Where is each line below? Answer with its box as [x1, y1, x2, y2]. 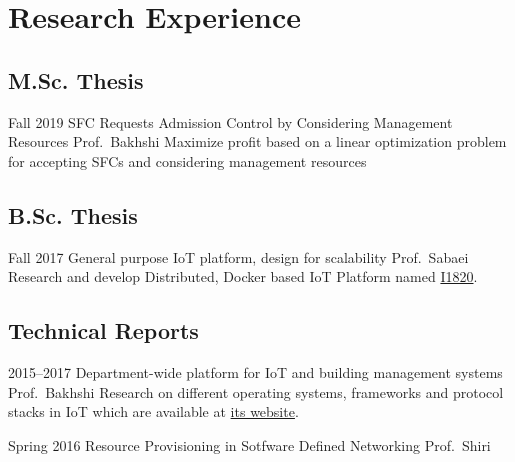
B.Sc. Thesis [8, 199, 138, 230]
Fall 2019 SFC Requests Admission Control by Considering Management [8, 111, 453, 132]
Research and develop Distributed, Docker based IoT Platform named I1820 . [8, 266, 478, 287]
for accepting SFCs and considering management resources [8, 150, 367, 171]
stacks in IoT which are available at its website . [8, 401, 299, 422]
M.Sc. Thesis [8, 64, 144, 95]
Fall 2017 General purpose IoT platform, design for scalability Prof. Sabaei [8, 246, 469, 267]
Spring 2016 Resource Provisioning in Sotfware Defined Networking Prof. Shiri [8, 434, 491, 455]
